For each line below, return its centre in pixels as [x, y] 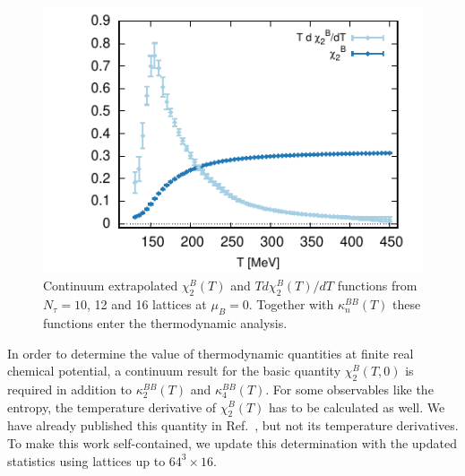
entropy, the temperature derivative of [112, 407]
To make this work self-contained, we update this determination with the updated [232, 442]
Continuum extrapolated [111, 286]
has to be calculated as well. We [357, 407]
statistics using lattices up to [86, 460]
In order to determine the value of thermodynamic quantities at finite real [211, 353]
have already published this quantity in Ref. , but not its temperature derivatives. [233, 425]
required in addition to [69, 389]
